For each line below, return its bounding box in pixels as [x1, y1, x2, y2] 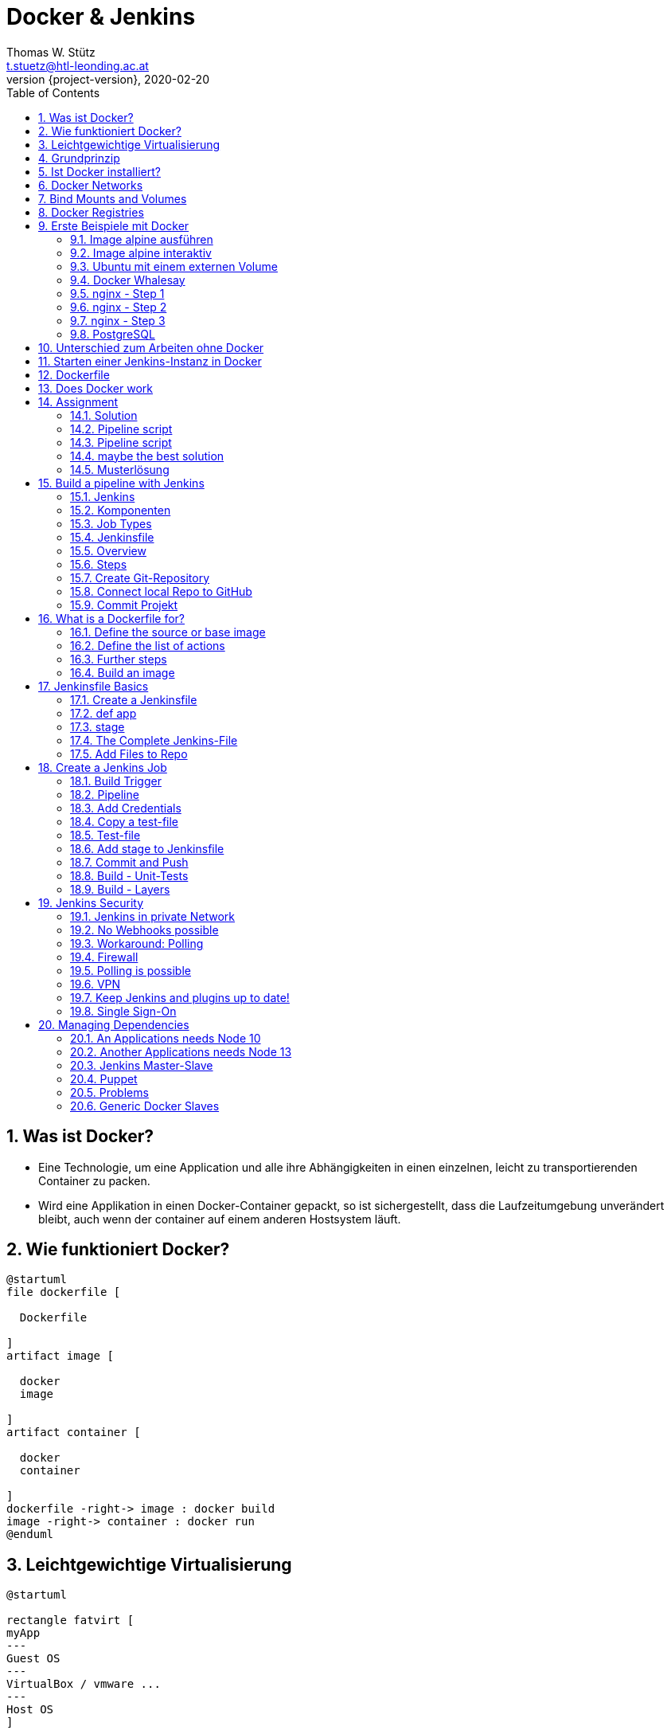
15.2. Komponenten [70, 503, 171, 517]
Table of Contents [6, 85, 100, 100]
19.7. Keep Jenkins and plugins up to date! [70, 990, 290, 1004]
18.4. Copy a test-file [70, 814, 179, 828]
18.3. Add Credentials [70, 800, 181, 815]
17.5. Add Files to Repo [70, 746, 188, 761]
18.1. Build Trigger [70, 773, 162, 788]
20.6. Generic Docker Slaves [70, 1098, 220, 1113]
